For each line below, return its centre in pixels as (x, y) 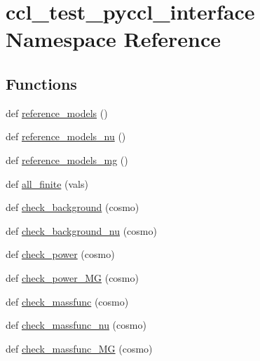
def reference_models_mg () (67, 159)
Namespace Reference (113, 39)
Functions (41, 83)
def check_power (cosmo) (60, 254)
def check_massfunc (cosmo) (67, 301)
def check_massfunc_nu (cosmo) (76, 325)
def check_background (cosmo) (73, 207)
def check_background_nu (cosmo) (81, 230)
